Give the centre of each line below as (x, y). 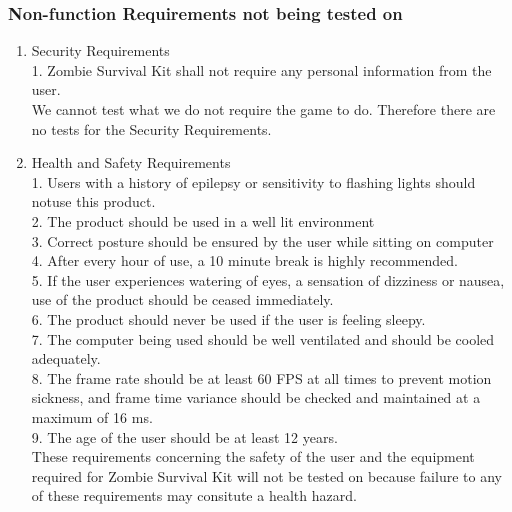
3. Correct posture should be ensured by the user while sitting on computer (262, 240)
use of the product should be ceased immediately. (182, 299)
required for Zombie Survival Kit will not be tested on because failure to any (266, 475)
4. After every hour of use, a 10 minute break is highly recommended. (244, 260)
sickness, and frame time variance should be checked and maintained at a (256, 397)
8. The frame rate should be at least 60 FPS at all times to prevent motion (261, 377)
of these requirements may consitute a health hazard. (194, 495)
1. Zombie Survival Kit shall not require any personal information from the (261, 69)
